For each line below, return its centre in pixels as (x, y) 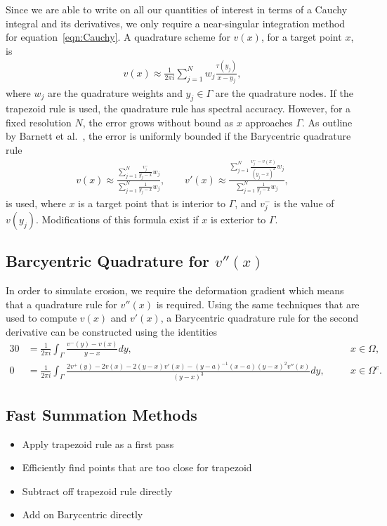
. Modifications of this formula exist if (117, 219)
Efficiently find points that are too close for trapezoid (137, 467)
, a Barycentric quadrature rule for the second (260, 318)
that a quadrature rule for (61, 304)
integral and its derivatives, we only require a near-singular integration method (176, 23)
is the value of (304, 203)
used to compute (41, 318)
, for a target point (301, 37)
